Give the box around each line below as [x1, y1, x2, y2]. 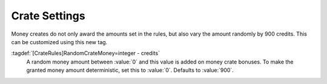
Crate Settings [11, 9, 85, 22]
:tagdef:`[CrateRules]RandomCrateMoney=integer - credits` [11, 50, 160, 57]
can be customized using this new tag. [11, 38, 108, 45]
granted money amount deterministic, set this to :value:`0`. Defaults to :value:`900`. [26, 66, 234, 74]
